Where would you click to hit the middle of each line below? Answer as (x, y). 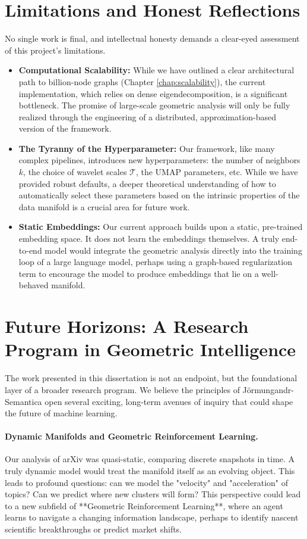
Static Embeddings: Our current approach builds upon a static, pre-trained (161, 227)
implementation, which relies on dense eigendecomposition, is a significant (153, 93)
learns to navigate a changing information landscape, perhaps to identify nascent (152, 517)
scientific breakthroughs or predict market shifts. (94, 529)
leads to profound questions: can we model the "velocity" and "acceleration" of (147, 482)
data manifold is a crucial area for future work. (104, 206)
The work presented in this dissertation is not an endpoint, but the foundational (151, 378)
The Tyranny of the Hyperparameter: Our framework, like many (147, 148)
